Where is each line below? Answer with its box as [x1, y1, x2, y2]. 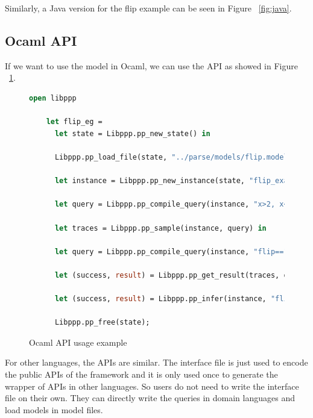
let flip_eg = [46, 117, 103, 126]
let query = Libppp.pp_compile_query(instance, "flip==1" [54, 247, 292, 256]
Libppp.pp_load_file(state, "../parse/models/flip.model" [54, 152, 292, 161]
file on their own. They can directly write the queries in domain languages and [5, 391, 295, 404]
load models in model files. [5, 403, 103, 416]
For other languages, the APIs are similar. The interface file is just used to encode [5, 356, 308, 369]
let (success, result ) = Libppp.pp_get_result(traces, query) [54, 270, 310, 279]
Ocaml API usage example [29, 335, 127, 348]
